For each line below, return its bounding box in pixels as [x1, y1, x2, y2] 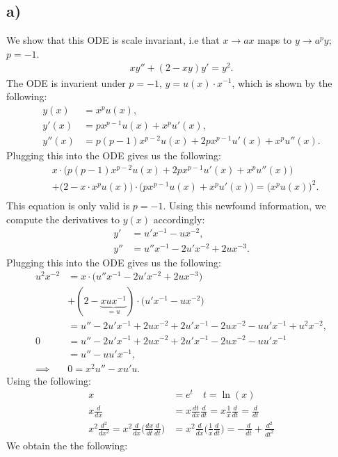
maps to [257, 33, 292, 47]
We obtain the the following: [6, 438, 128, 452]
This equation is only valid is [6, 198, 130, 213]
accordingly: [153, 211, 205, 226]
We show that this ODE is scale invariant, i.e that [6, 33, 220, 47]
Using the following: [6, 373, 91, 387]
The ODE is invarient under [6, 75, 126, 90]
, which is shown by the [232, 75, 332, 90]
